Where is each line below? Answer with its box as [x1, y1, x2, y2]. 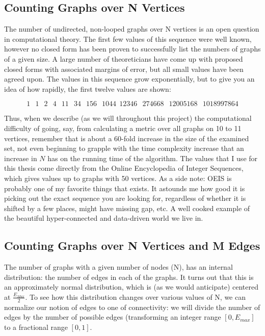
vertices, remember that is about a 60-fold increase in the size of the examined [4, 133, 249, 143]
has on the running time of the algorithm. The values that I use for [47, 152, 258, 163]
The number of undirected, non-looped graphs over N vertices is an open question [4, 23, 259, 34]
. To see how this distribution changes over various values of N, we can [25, 291, 246, 302]
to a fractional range [4, 321, 68, 332]
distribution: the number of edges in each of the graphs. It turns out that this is [4, 271, 254, 282]
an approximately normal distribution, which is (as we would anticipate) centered [4, 281, 258, 292]
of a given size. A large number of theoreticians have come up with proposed [4, 53, 243, 64]
